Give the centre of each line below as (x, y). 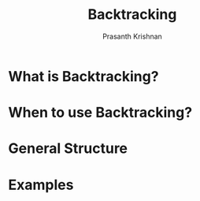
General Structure (68, 149)
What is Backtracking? (83, 76)
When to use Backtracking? (100, 113)
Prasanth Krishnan (132, 36)
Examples (41, 185)
